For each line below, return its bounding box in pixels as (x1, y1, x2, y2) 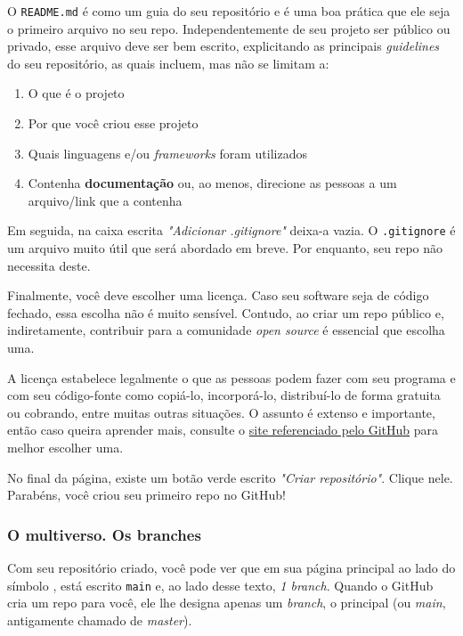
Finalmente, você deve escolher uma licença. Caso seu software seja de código (7, 286, 429, 305)
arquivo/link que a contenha (28, 191, 183, 209)
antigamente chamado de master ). (7, 610, 192, 629)
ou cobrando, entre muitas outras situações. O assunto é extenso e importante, (7, 403, 435, 421)
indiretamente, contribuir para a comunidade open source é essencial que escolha (7, 321, 445, 339)
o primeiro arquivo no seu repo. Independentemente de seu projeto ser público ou (7, 19, 451, 37)
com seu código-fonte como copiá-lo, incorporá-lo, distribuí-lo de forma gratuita (7, 386, 441, 404)
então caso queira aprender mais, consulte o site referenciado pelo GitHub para (7, 420, 439, 439)
